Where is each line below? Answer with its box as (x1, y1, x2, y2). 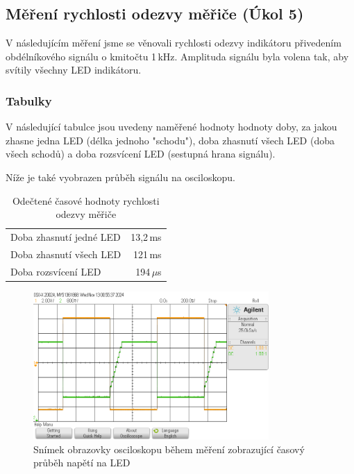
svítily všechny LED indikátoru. (6, 62, 142, 77)
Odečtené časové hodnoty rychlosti (12, 193, 160, 208)
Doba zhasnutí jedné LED (10, 230, 121, 244)
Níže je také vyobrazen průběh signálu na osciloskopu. (6, 169, 235, 184)
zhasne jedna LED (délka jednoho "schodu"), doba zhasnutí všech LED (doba (6, 133, 335, 147)
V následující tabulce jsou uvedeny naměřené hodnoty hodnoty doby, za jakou (6, 119, 337, 134)
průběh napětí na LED (33, 455, 130, 470)
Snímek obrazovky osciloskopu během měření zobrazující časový (33, 441, 305, 456)
